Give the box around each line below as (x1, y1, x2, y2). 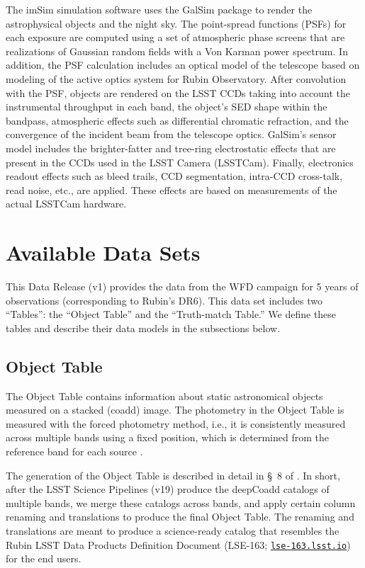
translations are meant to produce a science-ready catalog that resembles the (6, 523, 339, 538)
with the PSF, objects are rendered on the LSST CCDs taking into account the (6, 85, 350, 100)
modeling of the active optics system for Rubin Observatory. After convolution (6, 71, 347, 86)
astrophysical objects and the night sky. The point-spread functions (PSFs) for (6, 16, 347, 30)
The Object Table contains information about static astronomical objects (6, 388, 323, 403)
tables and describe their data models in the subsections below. (6, 320, 281, 335)
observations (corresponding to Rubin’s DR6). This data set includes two (6, 292, 322, 307)
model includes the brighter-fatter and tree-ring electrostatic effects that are (6, 140, 336, 155)
